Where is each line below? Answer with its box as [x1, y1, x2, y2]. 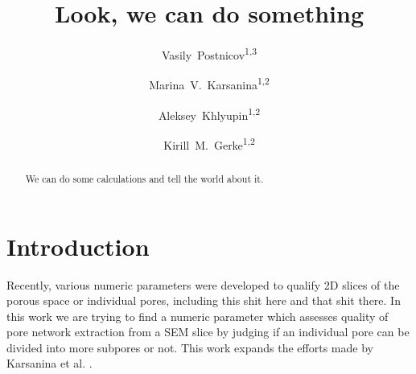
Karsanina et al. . [6, 355, 93, 372]
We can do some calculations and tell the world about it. [25, 171, 264, 185]
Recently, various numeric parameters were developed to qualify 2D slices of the [6, 276, 400, 293]
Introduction [6, 229, 150, 262]
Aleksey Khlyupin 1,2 [158, 104, 261, 123]
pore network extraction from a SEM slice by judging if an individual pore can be [6, 323, 410, 340]
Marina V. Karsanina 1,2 [149, 74, 270, 93]
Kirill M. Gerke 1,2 [163, 134, 255, 153]
